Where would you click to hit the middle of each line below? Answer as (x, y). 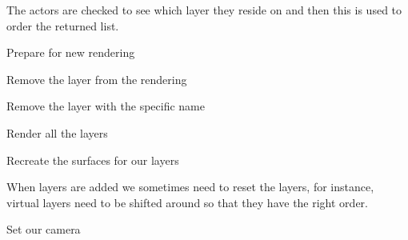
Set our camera (44, 229)
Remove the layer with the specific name (106, 106)
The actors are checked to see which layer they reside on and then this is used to (204, 10)
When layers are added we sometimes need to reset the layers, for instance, (190, 187)
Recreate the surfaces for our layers (93, 160)
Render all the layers (57, 132)
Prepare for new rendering (71, 52)
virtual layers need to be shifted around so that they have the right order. (187, 202)
